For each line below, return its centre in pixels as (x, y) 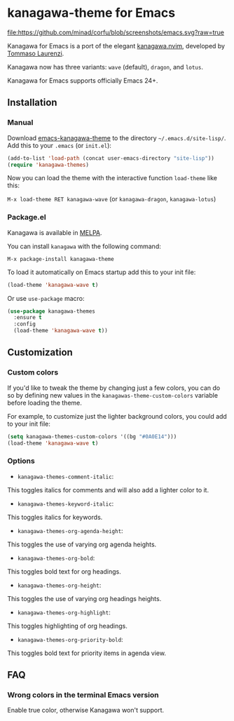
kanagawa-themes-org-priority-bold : (70, 639)
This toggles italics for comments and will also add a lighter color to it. (108, 490)
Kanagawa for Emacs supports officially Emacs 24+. (83, 80)
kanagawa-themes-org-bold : (56, 558)
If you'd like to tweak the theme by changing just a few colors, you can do (114, 388)
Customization (40, 352)
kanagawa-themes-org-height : (59, 585)
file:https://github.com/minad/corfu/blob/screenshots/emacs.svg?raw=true (116, 32)
